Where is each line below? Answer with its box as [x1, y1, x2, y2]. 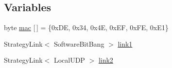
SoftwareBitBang [53, 38, 104, 49]
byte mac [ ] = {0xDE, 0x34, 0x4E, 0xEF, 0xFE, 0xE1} [4, 22, 169, 33]
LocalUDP [53, 55, 85, 65]
